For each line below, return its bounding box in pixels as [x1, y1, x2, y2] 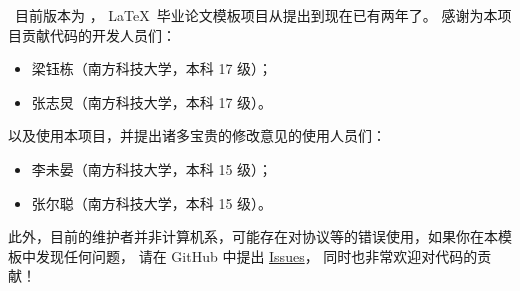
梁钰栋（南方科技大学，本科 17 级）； [31, 58, 273, 79]
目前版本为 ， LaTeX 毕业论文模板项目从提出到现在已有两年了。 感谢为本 [14, 5, 498, 25]
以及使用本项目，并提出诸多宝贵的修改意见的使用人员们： [8, 125, 386, 146]
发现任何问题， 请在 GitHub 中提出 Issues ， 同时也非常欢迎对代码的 [35, 245, 478, 266]
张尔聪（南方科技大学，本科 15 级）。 [31, 192, 273, 213]
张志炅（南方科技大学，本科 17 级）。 [31, 91, 273, 112]
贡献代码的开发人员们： [21, 24, 176, 45]
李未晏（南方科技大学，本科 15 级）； [31, 158, 273, 179]
